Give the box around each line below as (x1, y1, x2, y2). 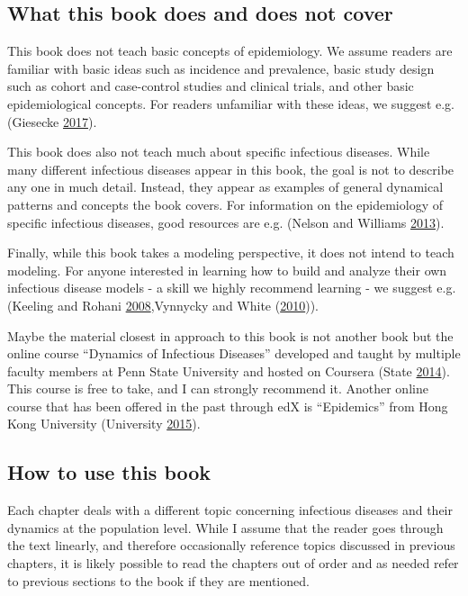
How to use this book (7, 458, 211, 486)
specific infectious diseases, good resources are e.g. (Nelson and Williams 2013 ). (7, 212, 445, 231)
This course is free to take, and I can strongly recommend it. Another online (7, 379, 428, 398)
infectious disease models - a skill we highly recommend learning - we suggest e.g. (7, 278, 456, 297)
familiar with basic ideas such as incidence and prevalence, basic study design (7, 59, 435, 77)
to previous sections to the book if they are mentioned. (7, 571, 310, 590)
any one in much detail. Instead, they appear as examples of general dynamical (7, 177, 444, 196)
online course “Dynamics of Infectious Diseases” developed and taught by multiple (7, 344, 461, 363)
